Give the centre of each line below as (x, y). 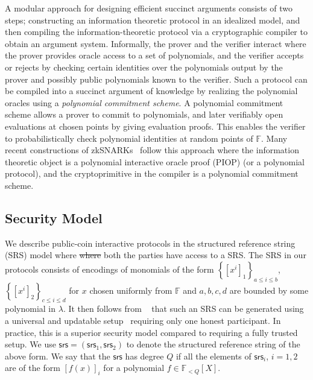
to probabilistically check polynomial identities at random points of (129, 138)
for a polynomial (134, 368)
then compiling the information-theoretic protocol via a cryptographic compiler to (156, 32)
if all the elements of (213, 356)
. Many (274, 138)
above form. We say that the (58, 356)
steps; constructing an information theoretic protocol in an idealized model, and (153, 20)
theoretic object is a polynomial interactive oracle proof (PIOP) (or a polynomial (155, 161)
